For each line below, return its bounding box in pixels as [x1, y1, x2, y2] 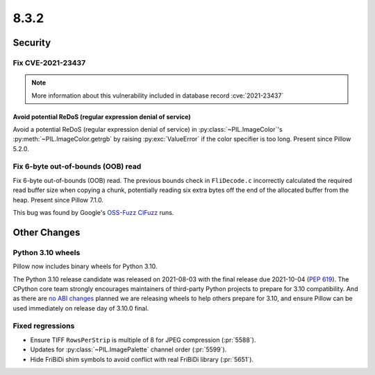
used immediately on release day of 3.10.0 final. [12, 304, 149, 312]
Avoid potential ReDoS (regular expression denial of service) [12, 112, 191, 121]
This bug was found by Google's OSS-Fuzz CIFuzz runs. [12, 209, 174, 216]
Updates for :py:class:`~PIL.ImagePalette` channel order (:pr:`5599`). [30, 345, 227, 354]
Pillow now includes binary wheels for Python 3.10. [12, 262, 158, 270]
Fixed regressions [12, 321, 75, 331]
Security [12, 37, 51, 49]
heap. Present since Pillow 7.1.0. [12, 195, 104, 204]
